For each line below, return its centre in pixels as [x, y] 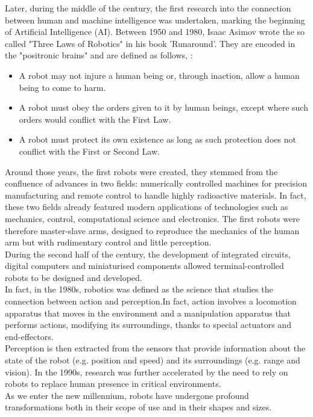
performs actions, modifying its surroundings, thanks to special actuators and [148, 325]
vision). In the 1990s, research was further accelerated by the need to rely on [147, 372]
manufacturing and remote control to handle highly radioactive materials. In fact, [156, 195]
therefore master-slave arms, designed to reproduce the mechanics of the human [152, 230]
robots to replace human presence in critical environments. [113, 384]
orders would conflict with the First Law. [95, 119]
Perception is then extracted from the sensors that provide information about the [155, 348]
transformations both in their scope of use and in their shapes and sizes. [138, 407]
